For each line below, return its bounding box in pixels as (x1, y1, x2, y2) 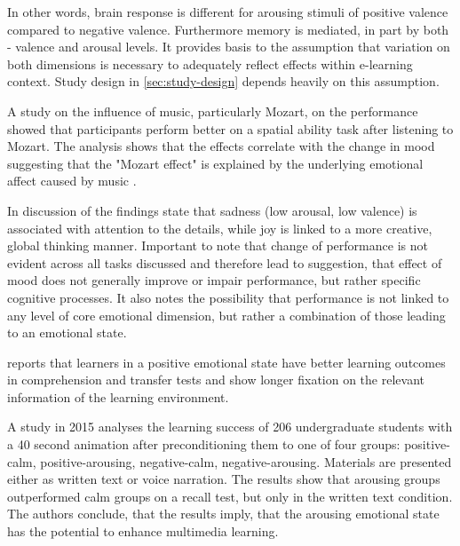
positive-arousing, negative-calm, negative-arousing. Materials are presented (40, 452, 452, 471)
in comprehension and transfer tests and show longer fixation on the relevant (7, 370, 424, 389)
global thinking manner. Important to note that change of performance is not (7, 236, 428, 255)
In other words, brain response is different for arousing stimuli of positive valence (7, 3, 448, 20)
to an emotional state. (7, 323, 127, 342)
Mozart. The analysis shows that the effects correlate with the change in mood (7, 137, 435, 155)
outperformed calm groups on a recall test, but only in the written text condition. (7, 487, 453, 505)
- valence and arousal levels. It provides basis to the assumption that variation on (7, 37, 450, 56)
